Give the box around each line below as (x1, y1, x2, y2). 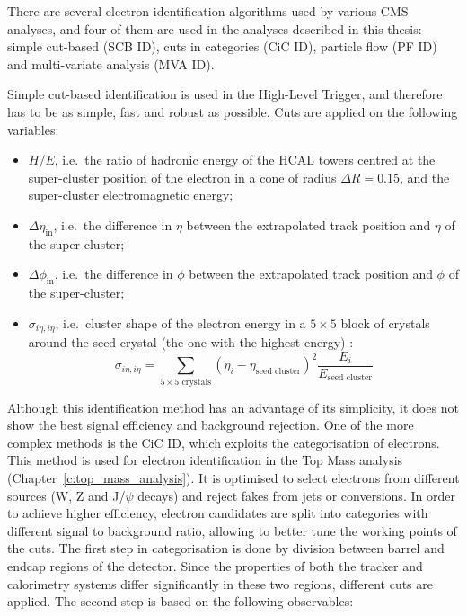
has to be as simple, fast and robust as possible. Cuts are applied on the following (7, 102, 458, 121)
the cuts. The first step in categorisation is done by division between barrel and (7, 539, 445, 558)
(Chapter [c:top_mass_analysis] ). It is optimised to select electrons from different (7, 468, 460, 487)
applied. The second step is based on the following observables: (7, 592, 354, 611)
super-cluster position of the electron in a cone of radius (28, 167, 337, 186)
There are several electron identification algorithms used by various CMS (7, 2, 409, 20)
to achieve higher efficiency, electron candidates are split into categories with (7, 504, 428, 522)
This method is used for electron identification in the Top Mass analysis (7, 451, 403, 469)
